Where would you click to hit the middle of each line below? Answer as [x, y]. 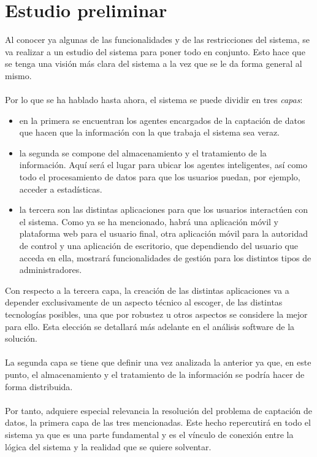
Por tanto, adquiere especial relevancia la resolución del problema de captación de [159, 410]
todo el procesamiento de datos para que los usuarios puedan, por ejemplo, [160, 177]
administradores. [51, 270]
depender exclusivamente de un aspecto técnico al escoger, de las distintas [144, 302]
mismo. [18, 75]
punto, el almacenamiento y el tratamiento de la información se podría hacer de [155, 374]
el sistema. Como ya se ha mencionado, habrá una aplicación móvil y [149, 221]
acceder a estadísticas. [61, 189]
